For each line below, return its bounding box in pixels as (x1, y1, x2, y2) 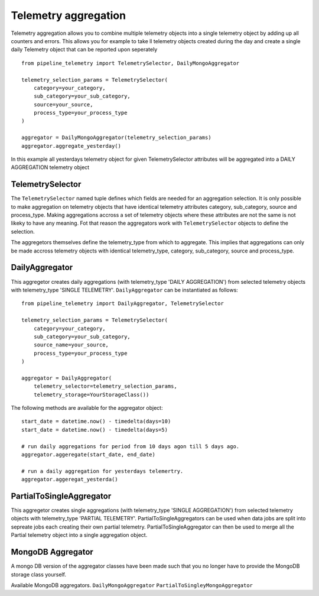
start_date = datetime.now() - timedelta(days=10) (21, 418, 171, 425)
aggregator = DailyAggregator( (21, 374, 112, 381)
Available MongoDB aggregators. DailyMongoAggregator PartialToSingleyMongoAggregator (11, 581, 253, 588)
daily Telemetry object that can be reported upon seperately (11, 46, 158, 53)
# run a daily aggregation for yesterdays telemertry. (21, 468, 184, 474)
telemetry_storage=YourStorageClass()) (33, 391, 149, 398)
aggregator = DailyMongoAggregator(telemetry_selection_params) (21, 134, 212, 141)
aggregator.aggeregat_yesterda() (21, 476, 118, 483)
